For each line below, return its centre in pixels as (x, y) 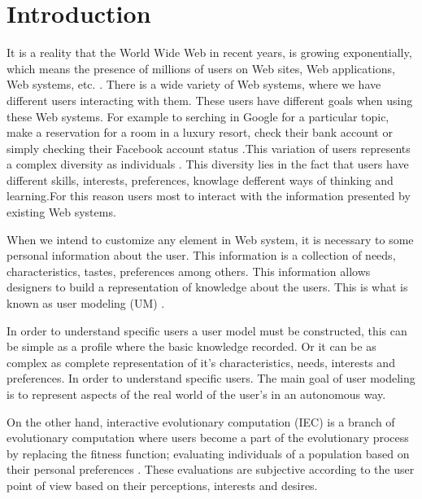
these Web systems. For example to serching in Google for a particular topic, (198, 116)
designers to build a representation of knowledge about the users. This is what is (207, 287)
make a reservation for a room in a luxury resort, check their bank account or (200, 132)
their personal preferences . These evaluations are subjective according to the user (211, 469)
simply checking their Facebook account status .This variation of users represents (209, 148)
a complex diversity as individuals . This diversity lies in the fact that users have (208, 164)
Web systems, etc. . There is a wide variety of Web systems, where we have (194, 84)
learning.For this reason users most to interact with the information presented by (209, 196)
